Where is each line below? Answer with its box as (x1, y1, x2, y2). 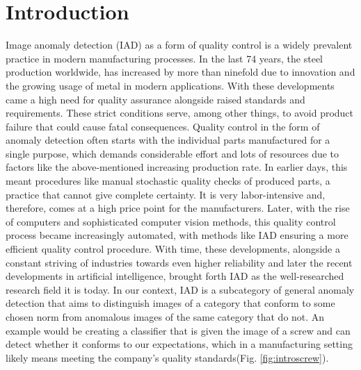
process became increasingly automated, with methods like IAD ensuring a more (6, 228, 348, 242)
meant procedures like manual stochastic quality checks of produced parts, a (6, 174, 330, 188)
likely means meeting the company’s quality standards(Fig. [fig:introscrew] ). (6, 350, 329, 364)
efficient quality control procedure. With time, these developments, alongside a (6, 242, 340, 256)
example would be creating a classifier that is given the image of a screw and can (6, 323, 351, 337)
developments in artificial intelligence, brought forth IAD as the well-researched (6, 269, 344, 283)
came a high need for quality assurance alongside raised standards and (6, 92, 305, 106)
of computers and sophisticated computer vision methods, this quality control (6, 214, 336, 228)
